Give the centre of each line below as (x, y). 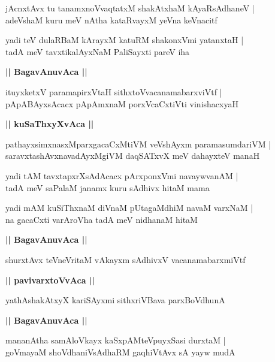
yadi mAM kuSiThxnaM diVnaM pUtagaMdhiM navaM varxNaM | (129, 208)
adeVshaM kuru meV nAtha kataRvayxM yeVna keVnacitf (111, 19)
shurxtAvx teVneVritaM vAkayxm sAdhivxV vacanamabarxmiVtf (126, 259)
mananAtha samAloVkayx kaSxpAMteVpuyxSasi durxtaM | (116, 340)
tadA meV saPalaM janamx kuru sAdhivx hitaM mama (108, 187)
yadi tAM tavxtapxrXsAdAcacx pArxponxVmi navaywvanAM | (122, 175)
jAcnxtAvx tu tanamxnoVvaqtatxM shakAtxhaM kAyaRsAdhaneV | (130, 8)
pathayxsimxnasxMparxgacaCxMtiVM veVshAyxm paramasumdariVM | (138, 144)
